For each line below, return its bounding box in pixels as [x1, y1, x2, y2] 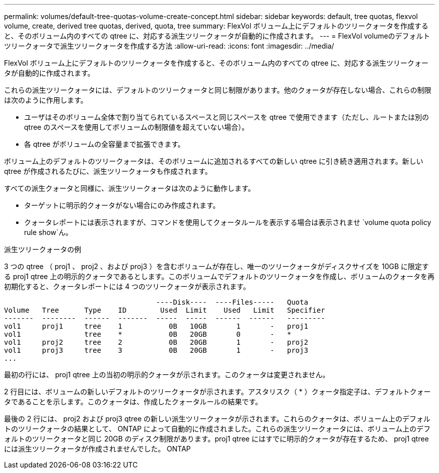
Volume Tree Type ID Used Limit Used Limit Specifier [4, 306, 325, 314]
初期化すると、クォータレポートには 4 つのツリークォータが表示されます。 [4, 282, 250, 291]
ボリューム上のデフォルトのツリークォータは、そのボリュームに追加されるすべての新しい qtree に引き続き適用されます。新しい [4, 157, 423, 165]
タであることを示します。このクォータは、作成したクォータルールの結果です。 [4, 397, 263, 406]
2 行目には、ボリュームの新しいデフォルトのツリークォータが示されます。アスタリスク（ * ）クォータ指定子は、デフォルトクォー [4, 387, 431, 396]
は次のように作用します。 [4, 96, 88, 104]
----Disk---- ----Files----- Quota [156, 298, 308, 306]
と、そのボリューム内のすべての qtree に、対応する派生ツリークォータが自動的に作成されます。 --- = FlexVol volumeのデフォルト [4, 32, 430, 40]
